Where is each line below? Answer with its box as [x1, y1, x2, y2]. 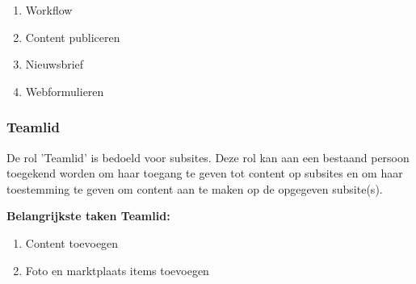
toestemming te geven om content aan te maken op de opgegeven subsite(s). [6, 180, 383, 197]
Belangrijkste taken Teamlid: [6, 207, 170, 224]
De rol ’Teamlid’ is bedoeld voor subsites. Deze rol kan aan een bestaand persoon [6, 148, 410, 165]
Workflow [25, 2, 73, 18]
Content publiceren [25, 28, 120, 45]
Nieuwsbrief [25, 56, 84, 73]
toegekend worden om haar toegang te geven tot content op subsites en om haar [6, 165, 403, 182]
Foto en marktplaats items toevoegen [25, 261, 209, 278]
